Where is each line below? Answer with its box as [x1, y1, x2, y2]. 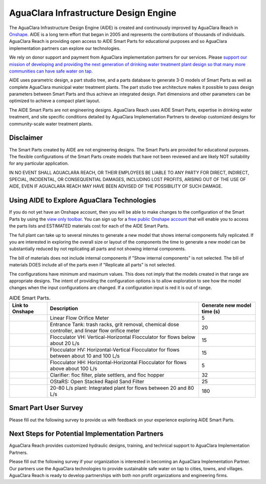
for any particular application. [9, 160, 69, 166]
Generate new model [201, 302, 251, 309]
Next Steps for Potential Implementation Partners [9, 430, 164, 438]
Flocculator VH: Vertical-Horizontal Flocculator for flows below [50, 334, 196, 340]
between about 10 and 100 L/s [50, 353, 120, 360]
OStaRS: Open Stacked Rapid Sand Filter [50, 378, 145, 385]
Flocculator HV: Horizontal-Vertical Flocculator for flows [50, 346, 180, 353]
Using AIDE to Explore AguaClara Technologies [9, 196, 156, 205]
